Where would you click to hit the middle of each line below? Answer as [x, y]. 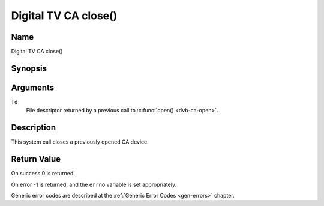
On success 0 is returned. [43, 174]
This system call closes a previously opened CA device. [80, 142]
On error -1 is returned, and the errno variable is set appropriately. [94, 184]
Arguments [33, 87]
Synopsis [29, 68]
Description [34, 128]
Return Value [36, 159]
